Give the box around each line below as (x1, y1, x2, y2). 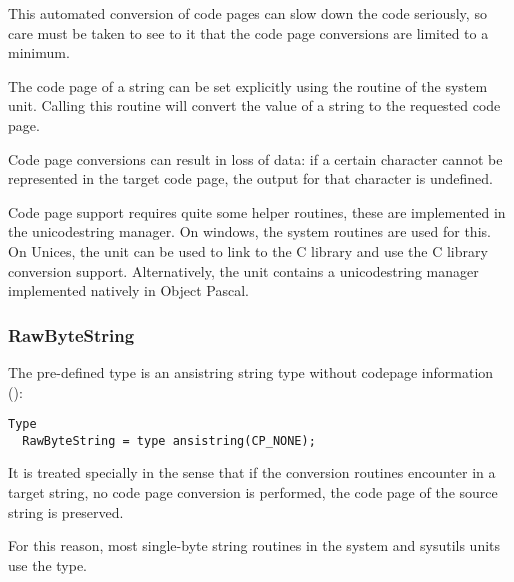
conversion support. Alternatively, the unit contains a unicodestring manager (8, 260, 479, 281)
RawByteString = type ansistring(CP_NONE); (22, 433, 316, 448)
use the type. (8, 554, 88, 575)
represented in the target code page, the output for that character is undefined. (8, 168, 493, 189)
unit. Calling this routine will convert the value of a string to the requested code (8, 95, 501, 116)
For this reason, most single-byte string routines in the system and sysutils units (8, 535, 501, 556)
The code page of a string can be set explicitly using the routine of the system (8, 75, 488, 96)
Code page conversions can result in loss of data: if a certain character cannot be (8, 148, 503, 169)
